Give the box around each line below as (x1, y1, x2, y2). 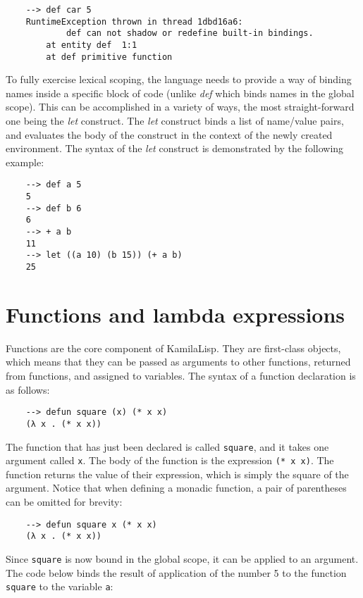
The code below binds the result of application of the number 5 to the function (6, 565, 347, 580)
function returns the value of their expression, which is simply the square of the (6, 466, 349, 481)
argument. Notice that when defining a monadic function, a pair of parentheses (6, 480, 347, 495)
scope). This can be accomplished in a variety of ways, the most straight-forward (6, 99, 355, 114)
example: (6, 154, 44, 169)
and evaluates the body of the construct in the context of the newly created (6, 127, 333, 142)
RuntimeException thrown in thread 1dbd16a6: (25, 16, 243, 27)
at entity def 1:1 (46, 39, 137, 50)
